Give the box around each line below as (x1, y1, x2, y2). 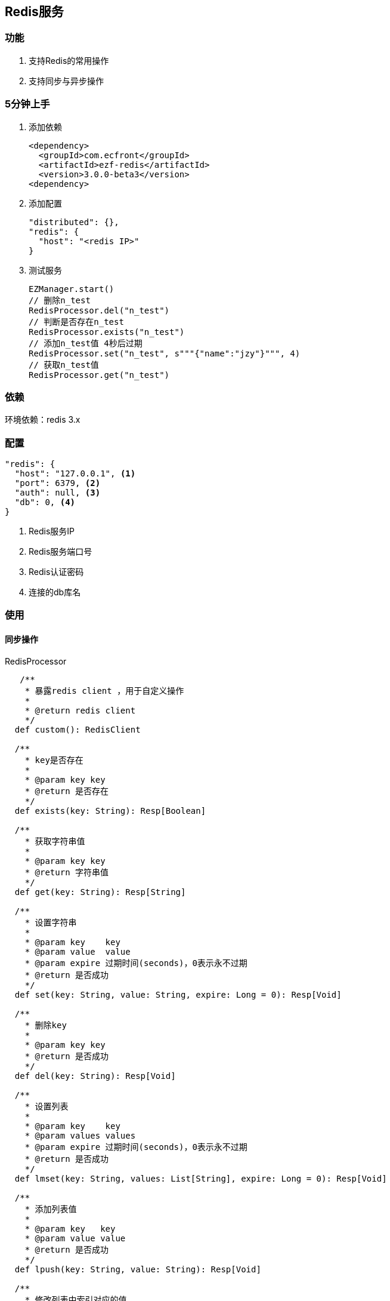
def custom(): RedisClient (14, 724, 141, 734)
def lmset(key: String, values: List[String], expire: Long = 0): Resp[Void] (14, 1173, 387, 1183)
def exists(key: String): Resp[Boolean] (14, 805, 206, 816)
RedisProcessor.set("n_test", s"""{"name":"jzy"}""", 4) (29, 348, 301, 358)
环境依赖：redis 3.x (5, 414, 81, 425)
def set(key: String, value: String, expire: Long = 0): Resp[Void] (14, 989, 342, 999)
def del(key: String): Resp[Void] (14, 1071, 176, 1081)
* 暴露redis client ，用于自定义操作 (24, 685, 184, 696)
